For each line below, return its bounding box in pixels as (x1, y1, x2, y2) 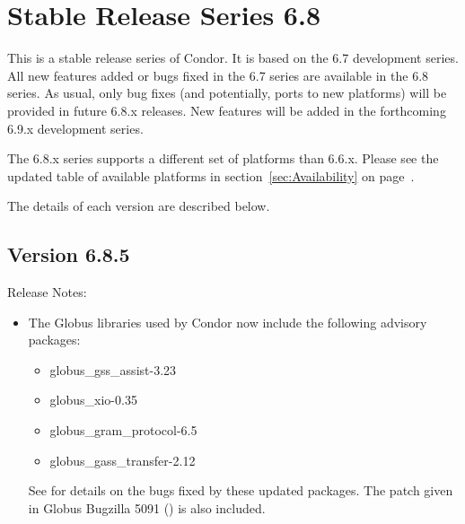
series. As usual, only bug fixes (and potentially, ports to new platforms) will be (7, 83, 447, 102)
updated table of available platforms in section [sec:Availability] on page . (7, 166, 415, 185)
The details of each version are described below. (7, 196, 270, 215)
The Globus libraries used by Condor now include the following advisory (28, 312, 427, 331)
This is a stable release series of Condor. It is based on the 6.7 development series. (7, 48, 459, 67)
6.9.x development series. (7, 118, 144, 137)
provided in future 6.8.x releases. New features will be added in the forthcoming (7, 100, 446, 119)
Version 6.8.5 (7, 240, 130, 268)
